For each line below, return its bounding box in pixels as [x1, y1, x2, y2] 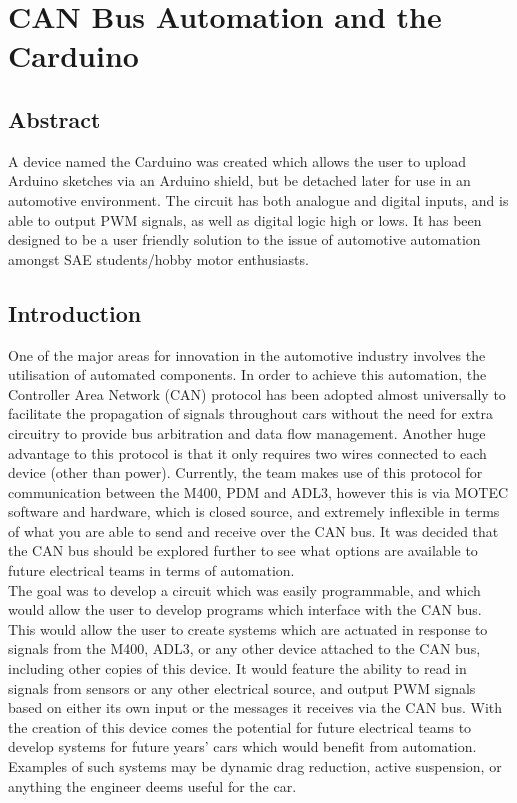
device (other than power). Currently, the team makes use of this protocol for [8, 462, 483, 483]
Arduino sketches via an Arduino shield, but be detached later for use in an [8, 170, 471, 191]
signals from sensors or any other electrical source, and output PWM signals [8, 677, 476, 698]
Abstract [8, 103, 101, 134]
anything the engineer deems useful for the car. [8, 775, 297, 796]
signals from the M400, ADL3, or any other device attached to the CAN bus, [8, 638, 481, 659]
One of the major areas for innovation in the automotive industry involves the [8, 344, 486, 365]
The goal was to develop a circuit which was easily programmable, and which [8, 579, 481, 600]
